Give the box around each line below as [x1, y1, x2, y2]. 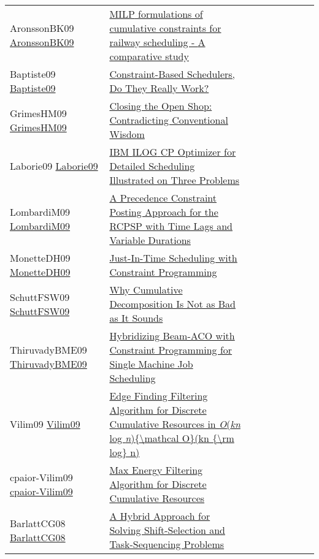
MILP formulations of [109, 7, 203, 21]
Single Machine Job [109, 357, 193, 371]
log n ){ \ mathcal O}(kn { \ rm [109, 431, 234, 445]
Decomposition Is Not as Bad [109, 297, 236, 311]
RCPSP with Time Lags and [109, 219, 233, 233]
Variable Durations [109, 233, 191, 247]
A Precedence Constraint [109, 191, 217, 205]
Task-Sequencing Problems [109, 537, 225, 551]
